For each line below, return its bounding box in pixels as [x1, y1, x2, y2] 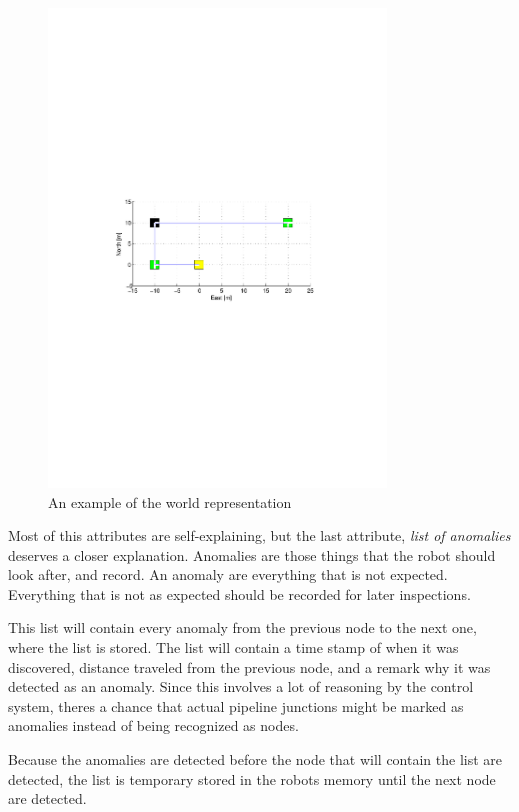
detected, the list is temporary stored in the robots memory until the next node [8, 768, 496, 789]
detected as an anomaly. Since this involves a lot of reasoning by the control [8, 676, 474, 697]
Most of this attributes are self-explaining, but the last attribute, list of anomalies [8, 525, 511, 546]
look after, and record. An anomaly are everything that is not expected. [8, 564, 448, 585]
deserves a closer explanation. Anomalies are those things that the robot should [8, 544, 496, 565]
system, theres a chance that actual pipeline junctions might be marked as [8, 695, 464, 716]
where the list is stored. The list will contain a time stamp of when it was [8, 637, 459, 658]
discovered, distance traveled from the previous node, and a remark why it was [8, 656, 491, 677]
